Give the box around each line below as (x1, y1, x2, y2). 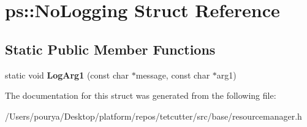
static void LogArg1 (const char (5, 68, 129, 81)
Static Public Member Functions (5, 39, 216, 58)
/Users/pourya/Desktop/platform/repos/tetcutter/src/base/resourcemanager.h (5, 109, 302, 122)
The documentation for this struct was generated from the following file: (5, 89, 276, 102)
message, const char (135, 68, 210, 81)
